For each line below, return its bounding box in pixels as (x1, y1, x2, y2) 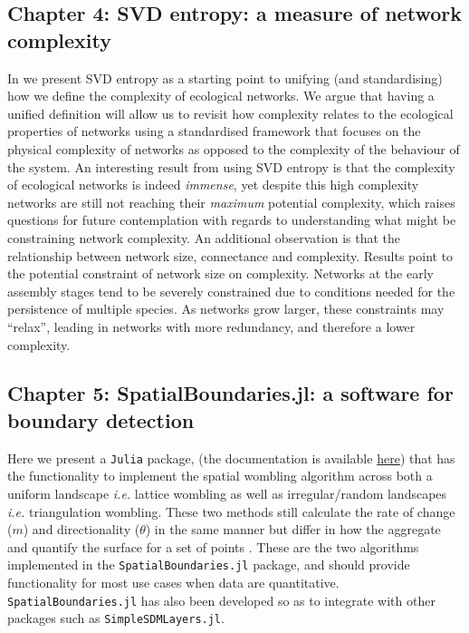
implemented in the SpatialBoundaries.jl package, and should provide (7, 555, 410, 574)
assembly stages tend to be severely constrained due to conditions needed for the (7, 281, 455, 300)
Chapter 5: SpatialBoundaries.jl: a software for (7, 379, 454, 407)
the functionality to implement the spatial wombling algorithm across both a (7, 466, 433, 485)
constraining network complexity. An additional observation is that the (7, 228, 400, 247)
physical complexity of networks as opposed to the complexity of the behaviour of (7, 139, 460, 158)
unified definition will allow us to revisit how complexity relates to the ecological (7, 103, 454, 122)
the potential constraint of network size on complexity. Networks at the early (7, 264, 434, 283)
